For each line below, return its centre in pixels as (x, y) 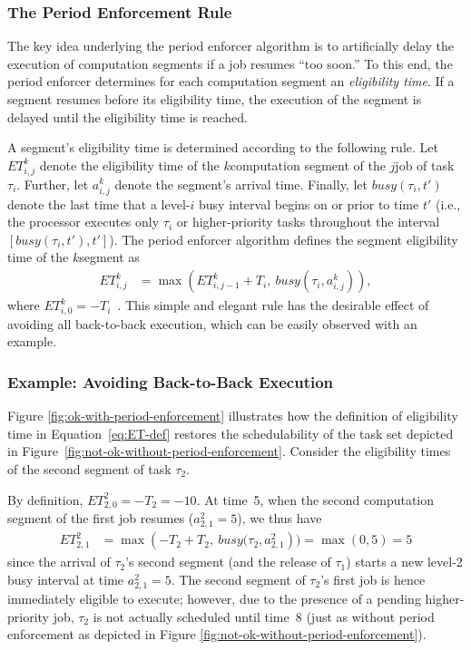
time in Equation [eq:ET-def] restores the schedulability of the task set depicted (231, 433)
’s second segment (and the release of (228, 562)
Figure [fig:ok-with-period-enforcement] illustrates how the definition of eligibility (233, 416)
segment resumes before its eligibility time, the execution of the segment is (215, 99)
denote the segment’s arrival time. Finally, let (241, 184)
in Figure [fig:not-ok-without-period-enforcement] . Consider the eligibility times (229, 451)
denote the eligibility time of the (129, 165)
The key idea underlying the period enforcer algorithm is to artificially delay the (231, 46)
